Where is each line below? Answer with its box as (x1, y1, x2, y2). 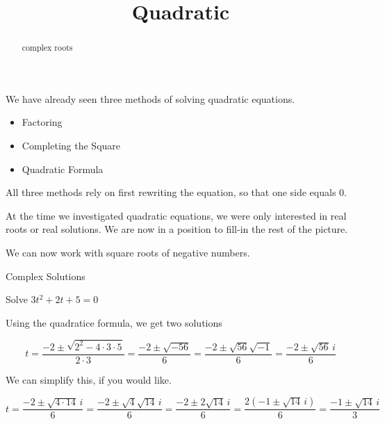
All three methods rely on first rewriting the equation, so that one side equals (6, 185, 336, 199)
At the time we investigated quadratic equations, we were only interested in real (6, 208, 347, 222)
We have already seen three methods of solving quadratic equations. (6, 91, 295, 106)
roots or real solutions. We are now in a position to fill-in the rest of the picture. (6, 222, 348, 236)
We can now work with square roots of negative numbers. (6, 245, 250, 259)
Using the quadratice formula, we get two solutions (6, 315, 222, 329)
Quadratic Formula (22, 161, 104, 176)
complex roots (22, 42, 73, 54)
